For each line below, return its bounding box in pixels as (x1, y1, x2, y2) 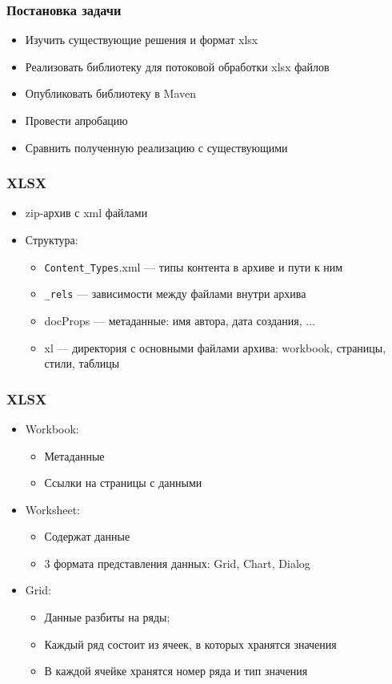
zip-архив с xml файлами (25, 204, 148, 221)
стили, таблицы (44, 355, 120, 372)
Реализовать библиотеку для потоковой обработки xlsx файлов (25, 58, 330, 74)
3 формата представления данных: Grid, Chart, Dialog (44, 554, 310, 571)
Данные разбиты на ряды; (44, 609, 170, 626)
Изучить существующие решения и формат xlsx (25, 31, 258, 48)
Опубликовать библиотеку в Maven (25, 85, 197, 102)
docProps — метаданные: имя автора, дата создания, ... (44, 312, 315, 328)
